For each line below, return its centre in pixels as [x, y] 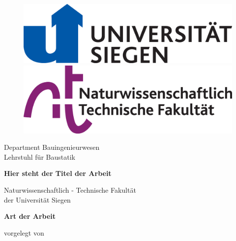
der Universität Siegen [37, 199]
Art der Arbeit [30, 216]
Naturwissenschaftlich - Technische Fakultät [70, 189]
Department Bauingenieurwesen [52, 147]
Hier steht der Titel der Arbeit [58, 173]
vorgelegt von [24, 232]
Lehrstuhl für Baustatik [40, 156]
